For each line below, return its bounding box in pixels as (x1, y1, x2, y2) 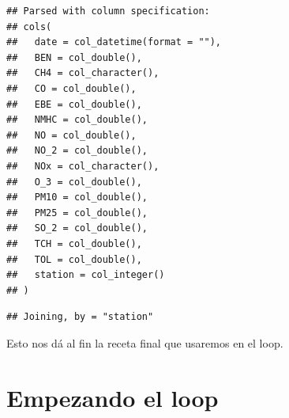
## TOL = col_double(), (6, 253, 142, 265)
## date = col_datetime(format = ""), (6, 36, 222, 48)
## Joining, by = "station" (6, 311, 154, 323)
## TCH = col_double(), (6, 237, 142, 249)
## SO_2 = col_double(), (6, 222, 148, 234)
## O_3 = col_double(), (6, 176, 142, 188)
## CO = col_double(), (6, 82, 137, 94)
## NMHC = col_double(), (6, 114, 148, 126)
